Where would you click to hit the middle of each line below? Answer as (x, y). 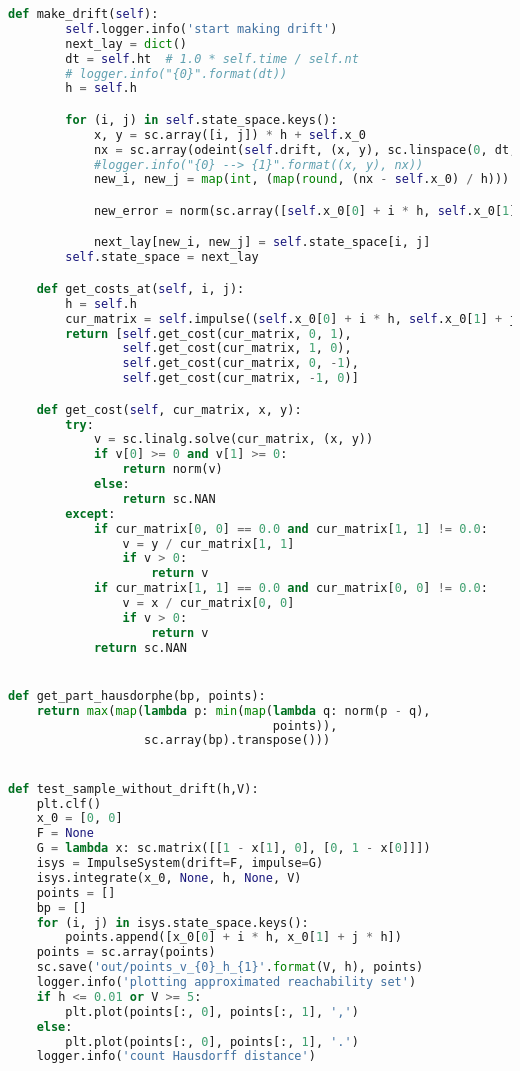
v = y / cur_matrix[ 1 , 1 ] (208, 543)
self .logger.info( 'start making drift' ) (201, 28)
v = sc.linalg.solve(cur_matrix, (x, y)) (233, 439)
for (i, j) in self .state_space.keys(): (201, 119)
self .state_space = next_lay (162, 257)
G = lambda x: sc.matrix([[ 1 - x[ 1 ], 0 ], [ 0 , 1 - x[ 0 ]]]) (233, 848)
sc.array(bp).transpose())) (237, 740)
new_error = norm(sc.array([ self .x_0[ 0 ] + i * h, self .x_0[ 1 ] (305, 210)
